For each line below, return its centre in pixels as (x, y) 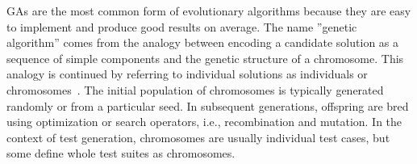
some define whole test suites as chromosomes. (121, 153)
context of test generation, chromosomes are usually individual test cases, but (198, 137)
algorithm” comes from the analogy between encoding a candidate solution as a (203, 42)
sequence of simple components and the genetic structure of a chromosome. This (205, 58)
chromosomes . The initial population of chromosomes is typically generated (195, 89)
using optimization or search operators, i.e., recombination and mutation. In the (204, 122)
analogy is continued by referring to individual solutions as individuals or (187, 74)
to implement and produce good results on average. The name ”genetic (182, 26)
